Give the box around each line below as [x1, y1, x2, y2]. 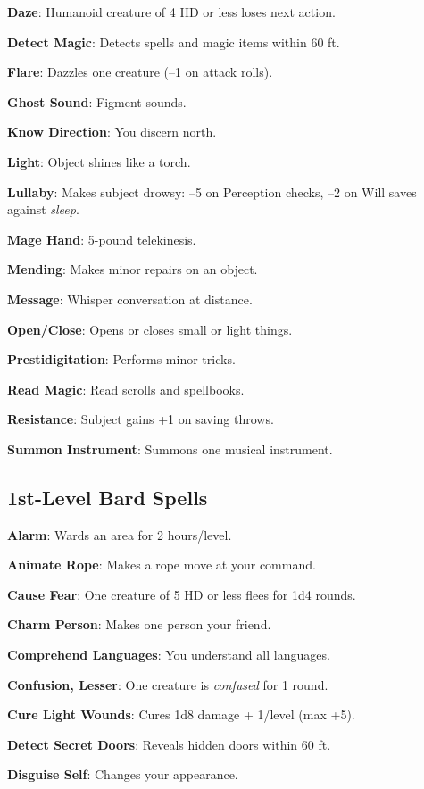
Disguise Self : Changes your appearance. [7, 765, 238, 784]
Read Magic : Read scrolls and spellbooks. [7, 379, 245, 398]
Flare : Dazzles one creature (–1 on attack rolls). [7, 62, 273, 81]
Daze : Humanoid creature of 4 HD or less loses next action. [7, 3, 336, 21]
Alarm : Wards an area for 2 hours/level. [7, 525, 232, 544]
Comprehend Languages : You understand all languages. [7, 645, 330, 664]
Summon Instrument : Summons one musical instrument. [7, 439, 333, 458]
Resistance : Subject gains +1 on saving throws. [7, 410, 274, 428]
